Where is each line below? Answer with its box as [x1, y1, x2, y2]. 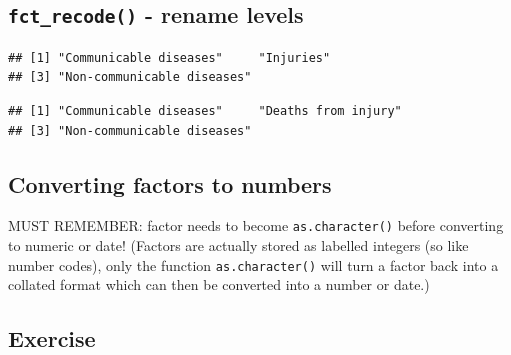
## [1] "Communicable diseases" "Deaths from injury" [8, 103, 402, 118]
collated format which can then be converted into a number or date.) [8, 274, 430, 295]
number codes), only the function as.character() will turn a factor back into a [8, 254, 499, 275]
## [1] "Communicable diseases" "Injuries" [8, 50, 331, 65]
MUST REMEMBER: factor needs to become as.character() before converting [8, 215, 504, 236]
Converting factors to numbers [8, 168, 332, 199]
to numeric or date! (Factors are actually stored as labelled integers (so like [8, 235, 469, 256]
